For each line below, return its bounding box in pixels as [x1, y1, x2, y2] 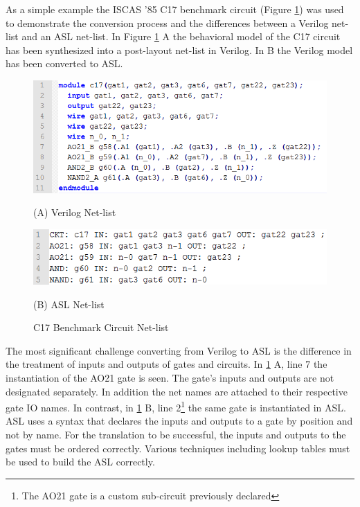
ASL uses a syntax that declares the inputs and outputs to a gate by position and [6, 413, 353, 428]
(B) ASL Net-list [33, 296, 105, 311]
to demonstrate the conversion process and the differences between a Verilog [6, 15, 329, 30]
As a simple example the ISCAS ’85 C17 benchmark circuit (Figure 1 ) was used [6, 2, 344, 16]
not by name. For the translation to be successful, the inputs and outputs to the [6, 427, 346, 442]
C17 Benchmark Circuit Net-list [33, 320, 169, 335]
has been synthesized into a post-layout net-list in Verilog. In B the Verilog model [6, 42, 353, 57]
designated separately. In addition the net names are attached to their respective [6, 384, 348, 398]
